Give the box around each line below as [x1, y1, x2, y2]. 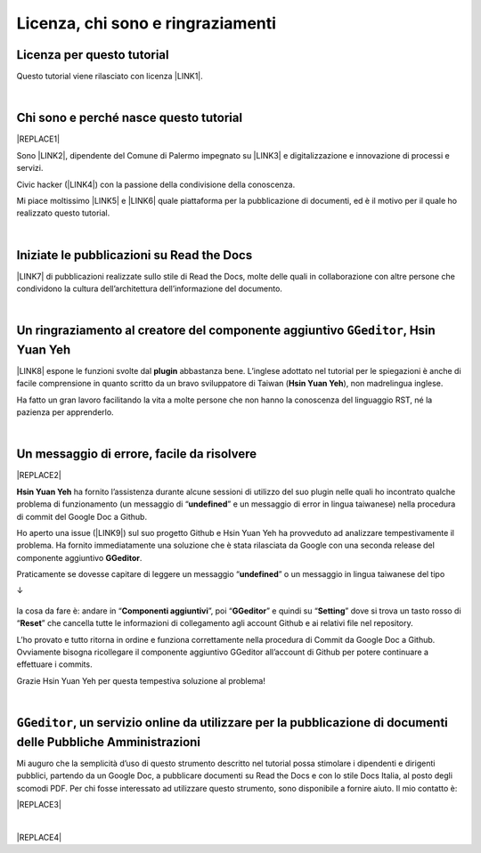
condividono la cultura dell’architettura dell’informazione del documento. [16, 283, 282, 294]
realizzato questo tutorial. [16, 207, 110, 218]
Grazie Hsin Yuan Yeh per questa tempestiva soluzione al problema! [16, 675, 266, 686]
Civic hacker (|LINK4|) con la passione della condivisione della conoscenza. [16, 179, 296, 190]
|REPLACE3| [16, 799, 62, 809]
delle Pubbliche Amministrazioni [16, 735, 200, 750]
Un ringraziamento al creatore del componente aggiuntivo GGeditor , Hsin [16, 323, 436, 338]
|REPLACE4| [16, 832, 62, 842]
